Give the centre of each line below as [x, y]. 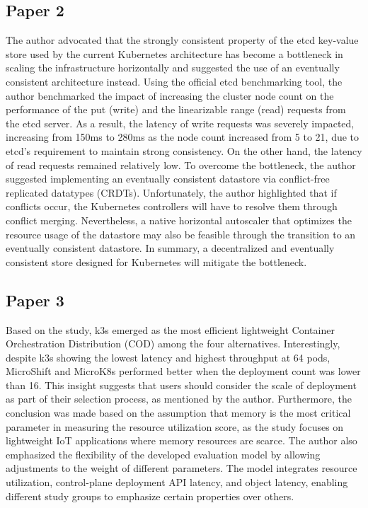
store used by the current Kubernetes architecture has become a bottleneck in [174, 53]
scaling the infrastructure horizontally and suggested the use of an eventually [173, 68]
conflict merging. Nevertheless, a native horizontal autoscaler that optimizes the [179, 220]
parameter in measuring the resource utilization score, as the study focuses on [175, 426]
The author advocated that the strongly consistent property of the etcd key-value [182, 40]
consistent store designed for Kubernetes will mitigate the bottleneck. [156, 261]
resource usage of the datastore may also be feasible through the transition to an [181, 234]
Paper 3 [35, 300]
